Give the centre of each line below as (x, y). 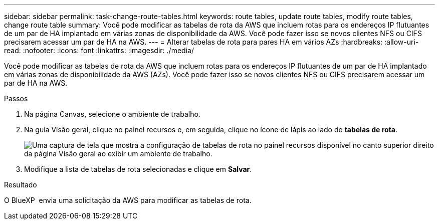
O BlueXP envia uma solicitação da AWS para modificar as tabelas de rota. (128, 200)
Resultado (21, 185)
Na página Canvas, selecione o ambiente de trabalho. (112, 114)
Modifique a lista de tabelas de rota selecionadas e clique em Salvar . (138, 169)
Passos (16, 98)
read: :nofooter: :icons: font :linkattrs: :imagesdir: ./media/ (99, 50)
